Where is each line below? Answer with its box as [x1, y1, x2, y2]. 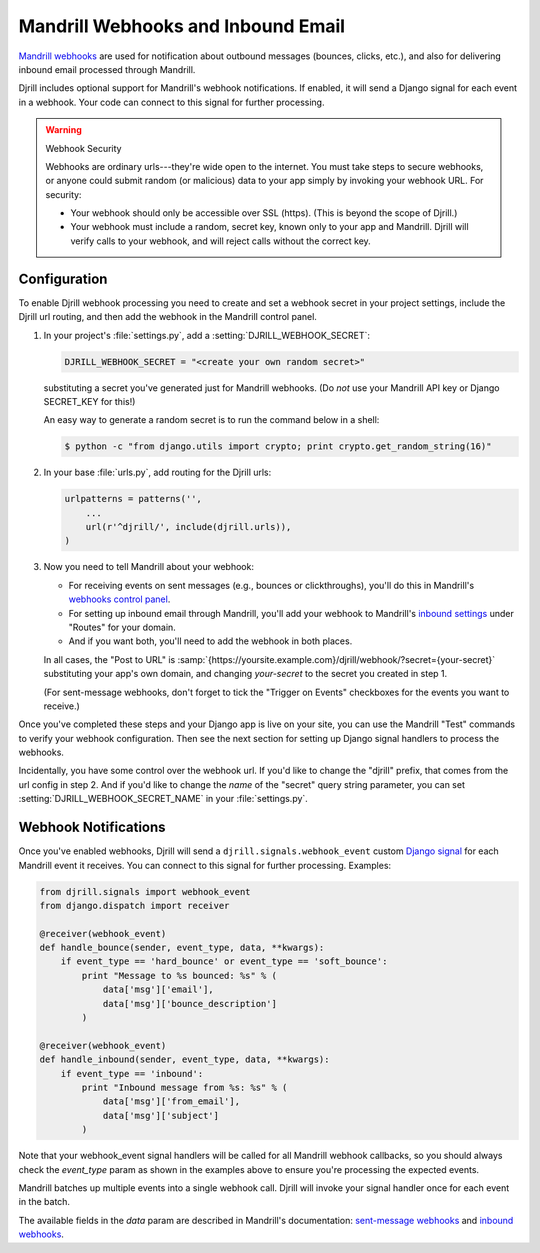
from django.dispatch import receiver [39, 900, 230, 911]
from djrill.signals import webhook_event [39, 886, 251, 897]
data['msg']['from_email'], [102, 1096, 240, 1107]
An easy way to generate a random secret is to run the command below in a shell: [43, 414, 380, 426]
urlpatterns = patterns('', [64, 493, 202, 505]
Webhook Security [45, 142, 122, 154]
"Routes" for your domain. [68, 621, 177, 633]
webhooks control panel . [68, 593, 171, 605]
